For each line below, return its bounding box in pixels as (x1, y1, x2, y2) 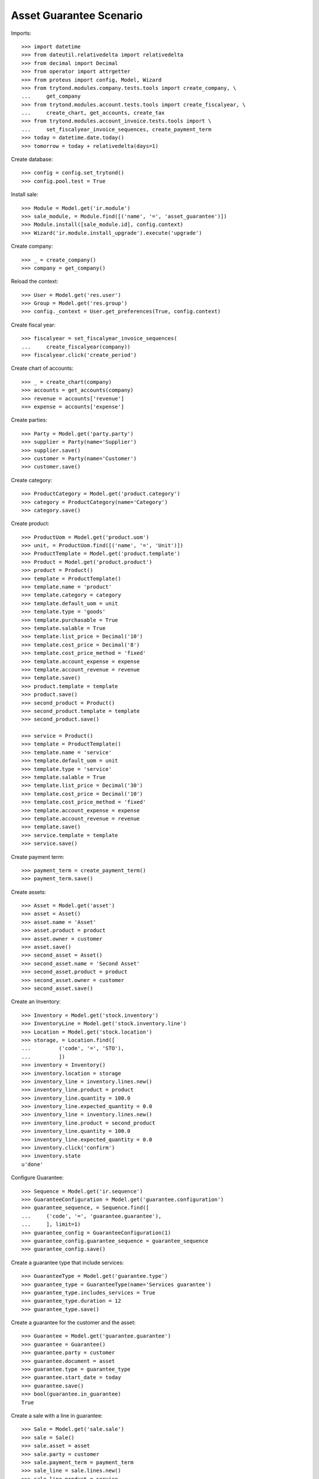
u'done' (21, 1161, 44, 1168)
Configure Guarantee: (11, 1174, 64, 1181)
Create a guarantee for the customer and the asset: (11, 1319, 136, 1326)
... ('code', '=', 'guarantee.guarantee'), (21, 1213, 162, 1219)
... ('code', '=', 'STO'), (21, 1045, 125, 1052)
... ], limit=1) (21, 1221, 81, 1228)
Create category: (11, 476, 53, 483)
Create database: (11, 156, 53, 163)
